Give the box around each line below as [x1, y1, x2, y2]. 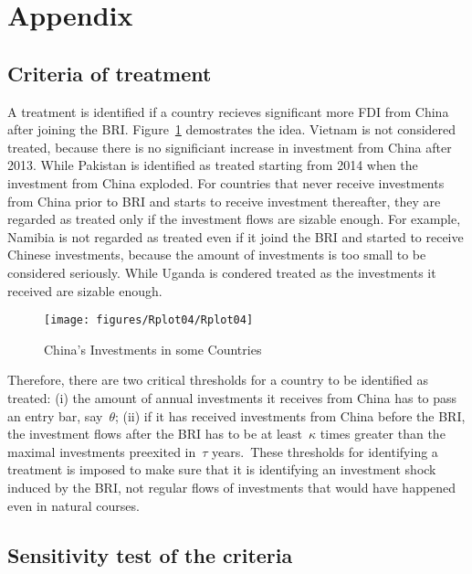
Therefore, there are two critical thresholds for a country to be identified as [7, 370, 428, 389]
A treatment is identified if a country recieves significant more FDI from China [7, 101, 449, 121]
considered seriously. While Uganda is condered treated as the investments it [7, 262, 436, 282]
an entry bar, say [7, 406, 103, 425]
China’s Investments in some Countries [44, 339, 262, 358]
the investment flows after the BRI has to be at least [7, 424, 303, 443]
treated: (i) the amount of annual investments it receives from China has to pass [7, 388, 457, 407]
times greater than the [320, 424, 446, 443]
